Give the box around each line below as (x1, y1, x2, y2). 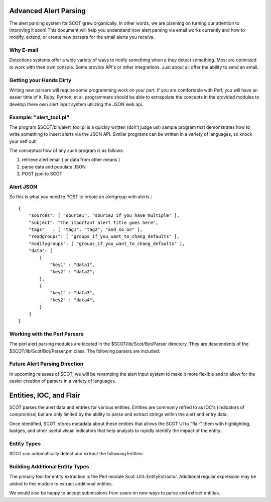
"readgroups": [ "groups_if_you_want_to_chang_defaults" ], (28, 234, 180, 239)
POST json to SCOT (22, 171, 63, 177)
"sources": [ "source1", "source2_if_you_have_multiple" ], (28, 213, 180, 218)
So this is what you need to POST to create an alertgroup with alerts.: (9, 194, 153, 200)
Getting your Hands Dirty (9, 76, 72, 83)
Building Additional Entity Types (9, 463, 89, 470)
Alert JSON (9, 184, 38, 190)
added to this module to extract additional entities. (9, 480, 113, 486)
